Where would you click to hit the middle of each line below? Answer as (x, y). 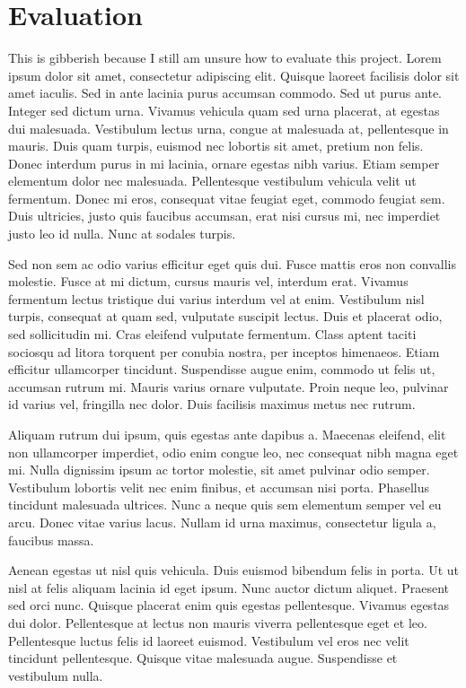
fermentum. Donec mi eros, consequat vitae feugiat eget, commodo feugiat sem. (227, 198)
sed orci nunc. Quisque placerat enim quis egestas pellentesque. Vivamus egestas (229, 605)
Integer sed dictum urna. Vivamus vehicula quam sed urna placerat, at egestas (224, 110)
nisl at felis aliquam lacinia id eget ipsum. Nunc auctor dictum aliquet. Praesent (229, 587)
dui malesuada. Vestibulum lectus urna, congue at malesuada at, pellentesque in (229, 128)
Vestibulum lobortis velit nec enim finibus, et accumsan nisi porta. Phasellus (219, 487)
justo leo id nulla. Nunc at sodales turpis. (122, 234)
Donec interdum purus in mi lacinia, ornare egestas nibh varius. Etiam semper (224, 163)
